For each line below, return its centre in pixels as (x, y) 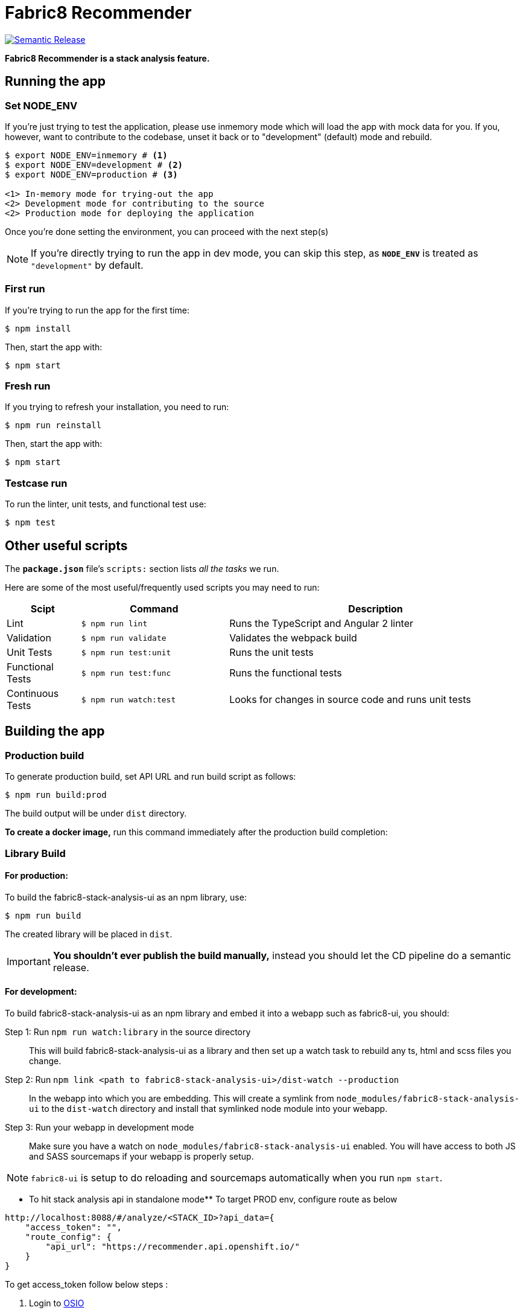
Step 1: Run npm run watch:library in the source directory (128, 1032)
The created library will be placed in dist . (89, 934)
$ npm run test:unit (126, 652)
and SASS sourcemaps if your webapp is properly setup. (141, 1157)
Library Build (35, 853)
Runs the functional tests (286, 673)
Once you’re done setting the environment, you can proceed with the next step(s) (167, 231)
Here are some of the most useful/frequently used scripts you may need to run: (162, 588)
